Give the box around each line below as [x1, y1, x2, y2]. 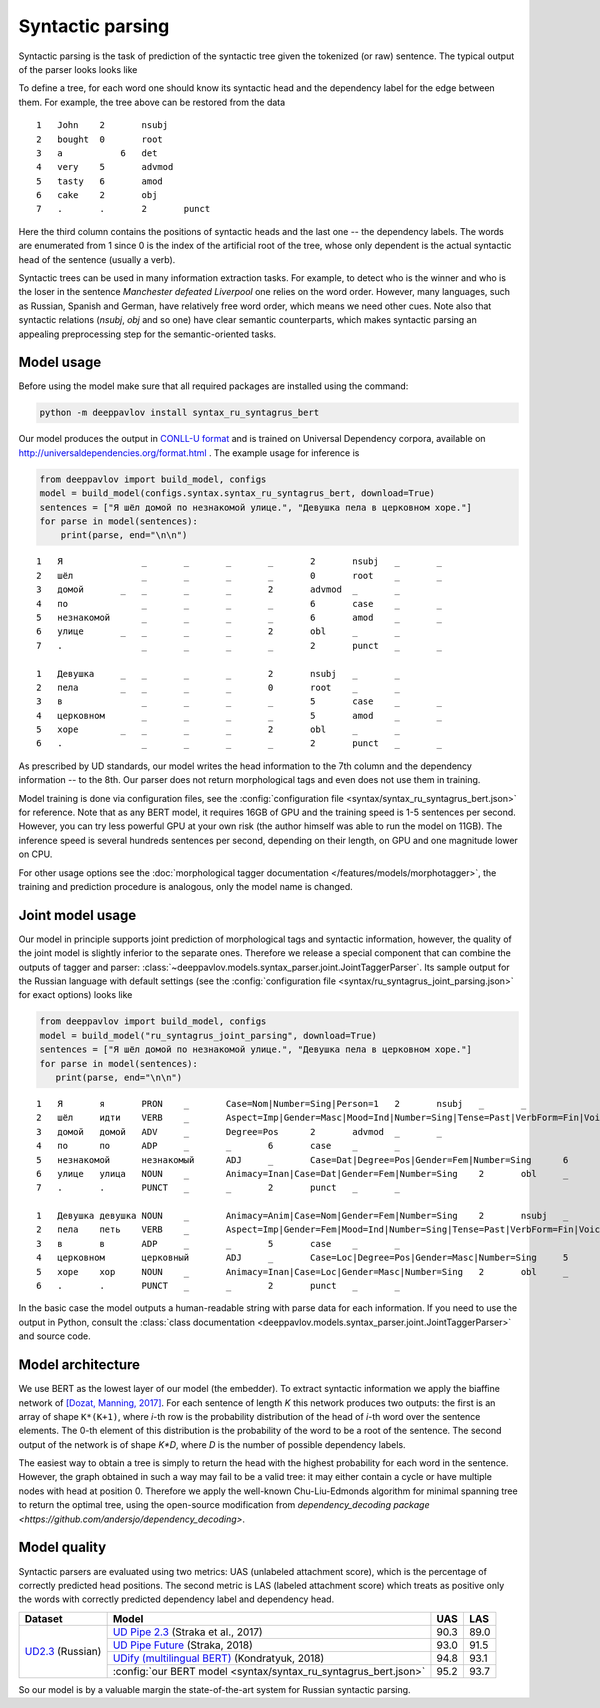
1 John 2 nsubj [36, 120, 169, 131]
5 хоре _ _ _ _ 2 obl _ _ [36, 724, 400, 735]
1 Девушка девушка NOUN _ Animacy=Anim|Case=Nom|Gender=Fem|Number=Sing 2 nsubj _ [36, 1210, 569, 1222]
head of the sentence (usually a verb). [18, 253, 176, 265]
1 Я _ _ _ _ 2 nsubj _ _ [36, 556, 443, 567]
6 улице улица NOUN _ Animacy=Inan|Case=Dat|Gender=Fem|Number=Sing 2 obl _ [36, 1168, 569, 1179]
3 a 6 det [36, 147, 158, 159]
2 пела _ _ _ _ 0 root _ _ [36, 681, 400, 693]
